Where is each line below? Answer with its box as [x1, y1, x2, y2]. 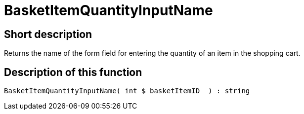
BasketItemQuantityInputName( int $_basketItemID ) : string [4, 87, 250, 95]
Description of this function [4, 66, 142, 78]
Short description [4, 28, 92, 40]
